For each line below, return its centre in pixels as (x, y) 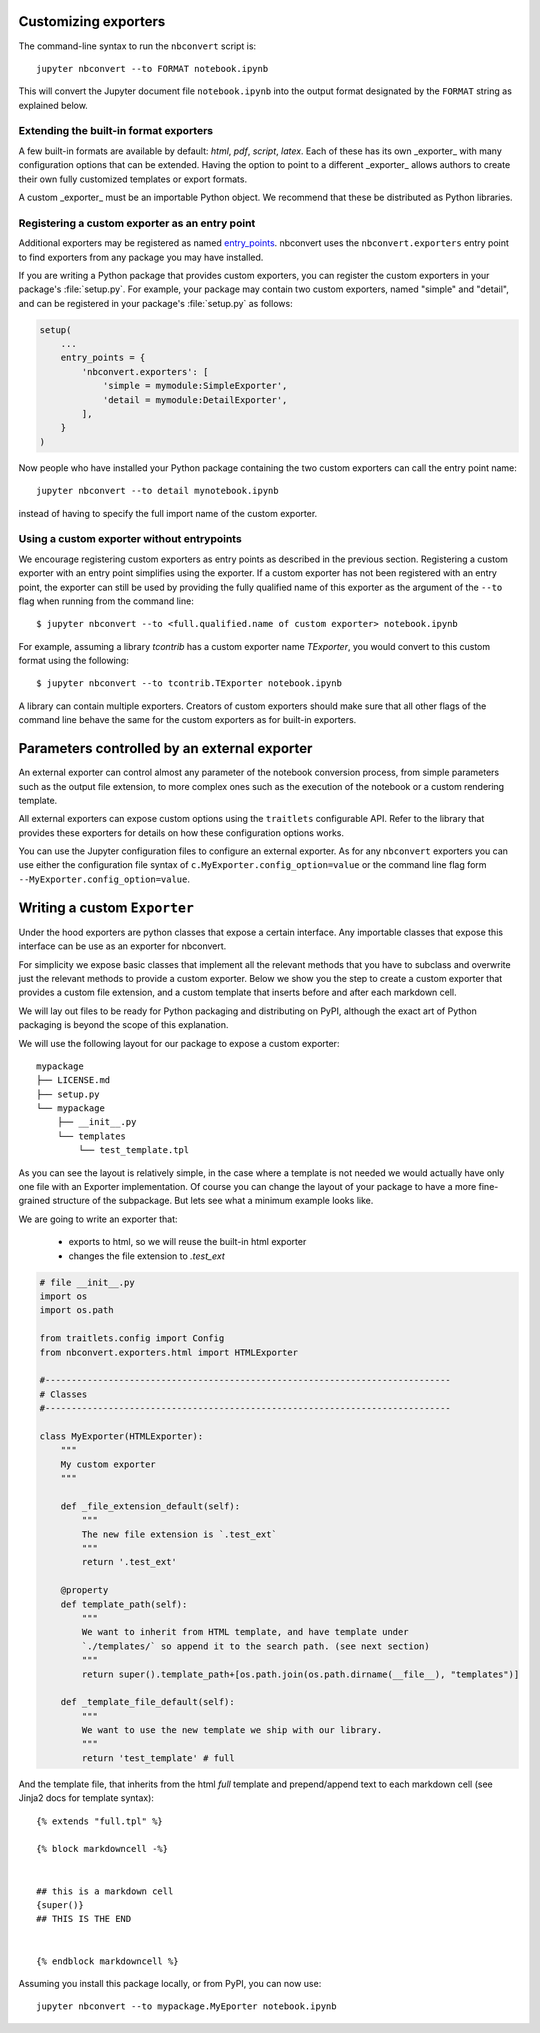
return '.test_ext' (129, 1562)
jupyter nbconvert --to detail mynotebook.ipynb (157, 491)
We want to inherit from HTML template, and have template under (245, 1632)
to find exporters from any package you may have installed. (141, 257)
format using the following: (73, 661)
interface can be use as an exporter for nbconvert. (122, 946)
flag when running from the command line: (106, 601)
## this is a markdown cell (105, 1891)
